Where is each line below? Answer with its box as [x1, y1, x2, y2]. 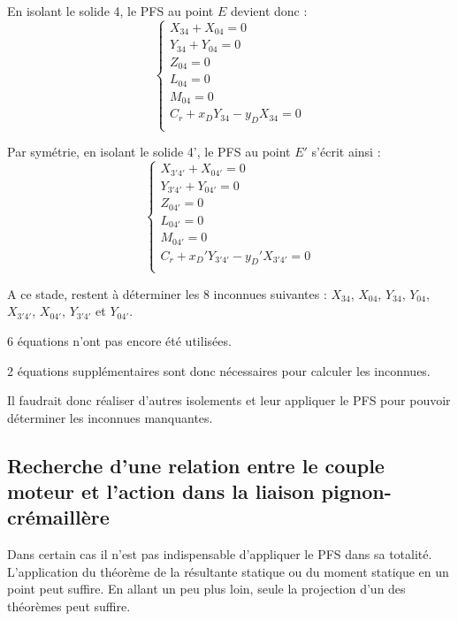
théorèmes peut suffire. [7, 597, 131, 616]
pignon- [321, 478, 392, 505]
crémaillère [7, 503, 110, 531]
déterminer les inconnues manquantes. [7, 408, 213, 426]
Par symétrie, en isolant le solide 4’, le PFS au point [7, 142, 291, 161]
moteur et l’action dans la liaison [7, 478, 315, 505]
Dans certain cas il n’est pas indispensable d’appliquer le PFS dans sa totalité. [7, 545, 432, 563]
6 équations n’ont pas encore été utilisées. [7, 331, 232, 349]
